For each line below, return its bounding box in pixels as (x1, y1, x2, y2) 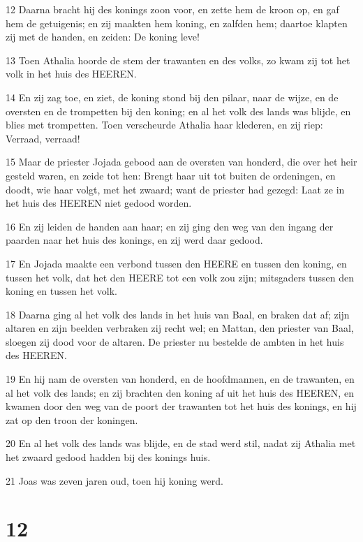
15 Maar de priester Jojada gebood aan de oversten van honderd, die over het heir (6, 154, 357, 169)
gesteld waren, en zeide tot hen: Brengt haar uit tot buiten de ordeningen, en (6, 168, 336, 182)
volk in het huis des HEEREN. (6, 66, 137, 81)
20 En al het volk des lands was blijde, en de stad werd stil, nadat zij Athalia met (6, 436, 356, 451)
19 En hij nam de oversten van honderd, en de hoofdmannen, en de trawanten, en (6, 372, 355, 386)
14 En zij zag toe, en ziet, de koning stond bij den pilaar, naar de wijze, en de (6, 89, 339, 104)
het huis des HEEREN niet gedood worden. (6, 196, 192, 210)
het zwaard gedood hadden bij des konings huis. (6, 450, 211, 464)
